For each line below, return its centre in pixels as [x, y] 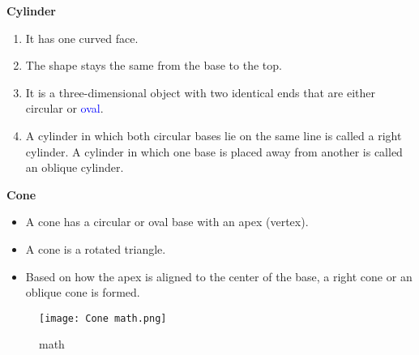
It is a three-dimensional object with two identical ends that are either [201, 92]
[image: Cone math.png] [103, 318]
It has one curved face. [82, 38]
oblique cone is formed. [83, 292]
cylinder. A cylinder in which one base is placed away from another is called [214, 151]
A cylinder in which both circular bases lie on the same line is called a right [214, 135]
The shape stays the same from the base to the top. [154, 65]
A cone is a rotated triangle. [96, 248]
